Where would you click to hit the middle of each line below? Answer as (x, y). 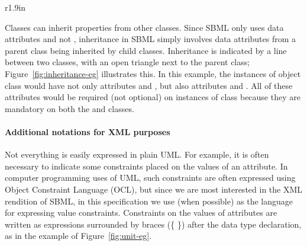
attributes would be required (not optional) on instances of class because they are (153, 97)
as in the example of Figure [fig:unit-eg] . (78, 236)
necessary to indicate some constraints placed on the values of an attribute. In (146, 166)
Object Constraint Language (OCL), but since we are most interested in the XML (154, 189)
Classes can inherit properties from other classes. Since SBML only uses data (144, 27)
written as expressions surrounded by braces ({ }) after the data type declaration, (153, 224)
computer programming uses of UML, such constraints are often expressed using (150, 178)
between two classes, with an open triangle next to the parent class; (127, 62)
